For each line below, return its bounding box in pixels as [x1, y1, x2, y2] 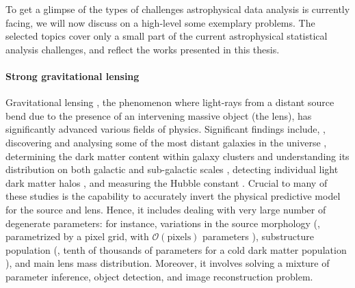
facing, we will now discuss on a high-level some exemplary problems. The [5, 15, 315, 29]
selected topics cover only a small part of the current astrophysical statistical [5, 29, 328, 43]
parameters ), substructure [202, 229, 314, 244]
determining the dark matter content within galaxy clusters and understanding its [5, 148, 350, 163]
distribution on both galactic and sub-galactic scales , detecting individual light [5, 162, 339, 176]
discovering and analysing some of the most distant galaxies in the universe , [5, 135, 327, 149]
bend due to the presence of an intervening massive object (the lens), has [5, 108, 312, 122]
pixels [167, 233, 192, 243]
